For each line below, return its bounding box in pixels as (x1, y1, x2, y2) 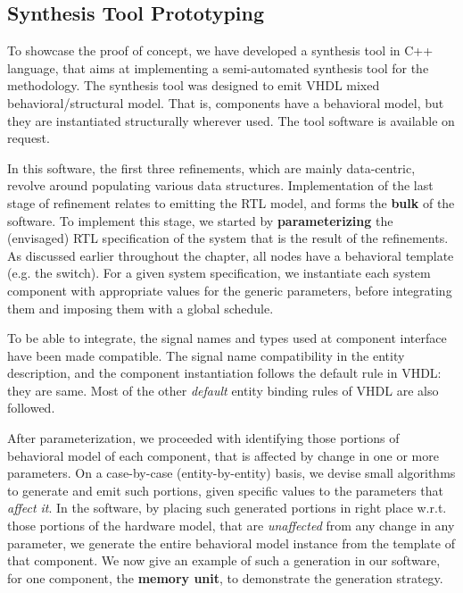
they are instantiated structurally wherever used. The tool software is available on (7, 111, 455, 129)
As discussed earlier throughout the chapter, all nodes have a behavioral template (7, 246, 454, 264)
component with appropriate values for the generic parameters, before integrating (7, 280, 452, 299)
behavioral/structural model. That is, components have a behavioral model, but (7, 93, 444, 112)
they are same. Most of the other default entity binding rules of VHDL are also (7, 380, 439, 399)
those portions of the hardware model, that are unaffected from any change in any (7, 516, 455, 535)
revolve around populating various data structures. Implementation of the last (7, 176, 434, 195)
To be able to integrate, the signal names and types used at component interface (7, 329, 447, 347)
